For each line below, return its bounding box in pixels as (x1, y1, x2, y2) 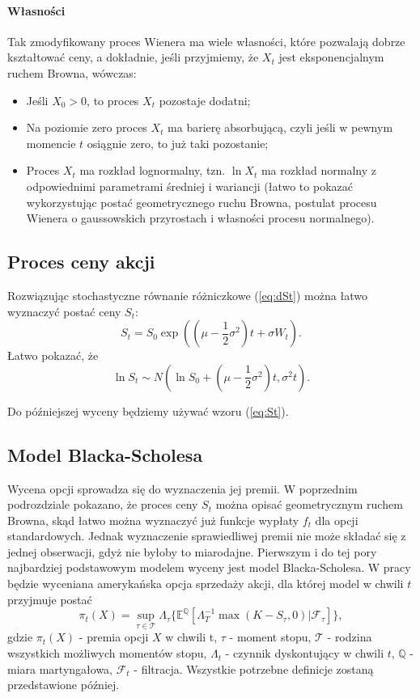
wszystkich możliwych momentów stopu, (7, 645, 207, 662)
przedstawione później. (7, 676, 120, 693)
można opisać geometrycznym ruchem (215, 496, 403, 513)
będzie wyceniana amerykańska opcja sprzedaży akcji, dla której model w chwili (7, 575, 404, 592)
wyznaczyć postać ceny (7, 302, 121, 319)
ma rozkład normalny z (261, 162, 376, 179)
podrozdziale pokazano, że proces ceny (7, 496, 198, 513)
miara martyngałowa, (7, 660, 113, 677)
